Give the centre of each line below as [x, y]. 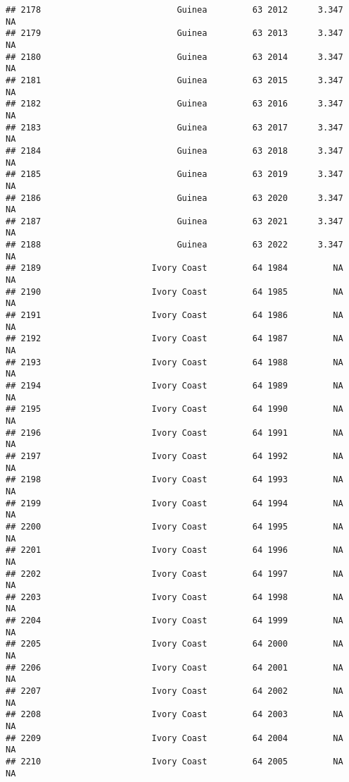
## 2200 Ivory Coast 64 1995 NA [174, 526]
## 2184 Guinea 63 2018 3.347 [174, 151]
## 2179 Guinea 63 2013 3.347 [174, 33]
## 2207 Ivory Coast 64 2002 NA [174, 691]
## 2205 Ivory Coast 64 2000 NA [174, 644]
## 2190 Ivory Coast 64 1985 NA [174, 292]
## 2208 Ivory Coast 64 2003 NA [174, 715]
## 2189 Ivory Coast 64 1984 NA [174, 268]
